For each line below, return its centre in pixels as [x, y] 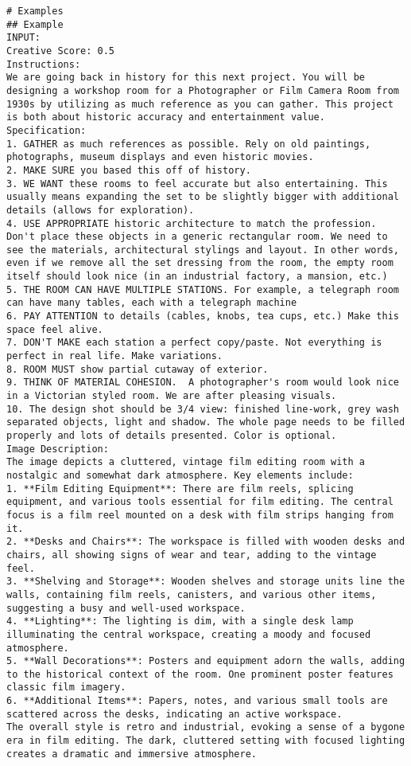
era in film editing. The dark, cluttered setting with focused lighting [206, 741]
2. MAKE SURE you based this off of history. [129, 170]
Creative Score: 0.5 [61, 51]
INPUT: [23, 38]
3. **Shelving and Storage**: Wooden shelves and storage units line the [206, 582]
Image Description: [58, 449]
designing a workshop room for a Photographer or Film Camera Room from [203, 90]
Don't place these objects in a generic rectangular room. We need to [197, 237]
